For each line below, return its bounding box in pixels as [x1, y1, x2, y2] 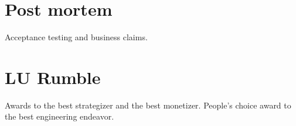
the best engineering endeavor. [5, 110, 114, 123]
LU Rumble [5, 65, 101, 89]
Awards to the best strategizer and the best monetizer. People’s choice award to [5, 99, 291, 111]
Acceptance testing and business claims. [5, 31, 148, 43]
